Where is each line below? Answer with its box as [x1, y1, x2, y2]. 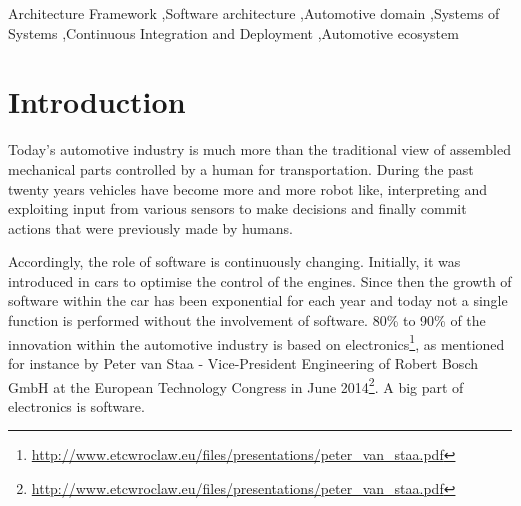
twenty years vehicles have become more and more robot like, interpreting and [8, 178, 488, 199]
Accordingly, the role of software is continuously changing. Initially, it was [8, 251, 461, 272]
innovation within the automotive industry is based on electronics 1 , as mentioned [8, 330, 505, 354]
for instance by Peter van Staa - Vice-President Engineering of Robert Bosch [8, 352, 478, 373]
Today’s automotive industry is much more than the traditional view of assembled [8, 139, 511, 160]
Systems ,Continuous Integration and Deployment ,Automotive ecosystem [8, 22, 459, 43]
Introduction [8, 81, 186, 122]
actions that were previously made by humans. [8, 217, 293, 238]
